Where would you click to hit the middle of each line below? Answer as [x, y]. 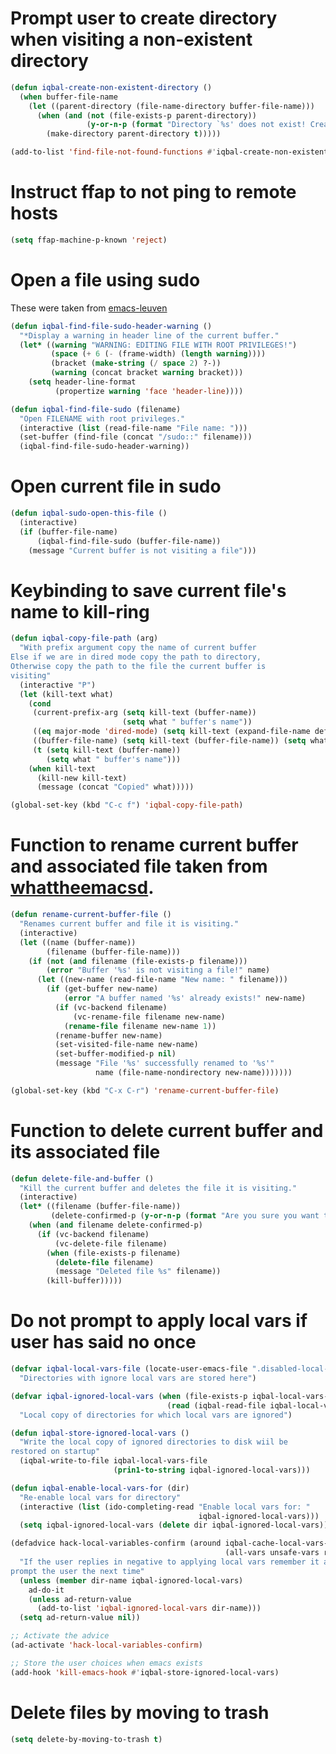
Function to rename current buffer [154, 845]
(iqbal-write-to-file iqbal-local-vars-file [113, 1461]
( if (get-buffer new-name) [102, 989]
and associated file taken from [139, 866]
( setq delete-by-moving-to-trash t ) [86, 1739]
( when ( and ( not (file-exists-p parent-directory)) [146, 115]
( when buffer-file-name [68, 97]
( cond [40, 703]
